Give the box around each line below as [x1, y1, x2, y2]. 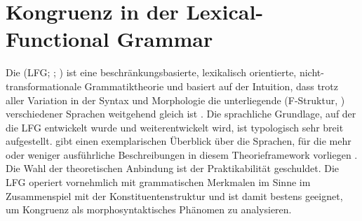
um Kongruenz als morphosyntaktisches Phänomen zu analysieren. [6, 202, 292, 217]
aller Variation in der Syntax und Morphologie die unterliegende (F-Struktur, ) [6, 92, 345, 107]
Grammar [116, 24, 213, 53]
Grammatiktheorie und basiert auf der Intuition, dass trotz [84, 78, 339, 93]
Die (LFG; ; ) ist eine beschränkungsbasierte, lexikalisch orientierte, [6, 65, 297, 80]
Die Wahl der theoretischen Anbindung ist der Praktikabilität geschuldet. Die [6, 161, 340, 176]
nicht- [299, 65, 324, 80]
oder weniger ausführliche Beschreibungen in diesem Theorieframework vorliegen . [6, 147, 358, 162]
